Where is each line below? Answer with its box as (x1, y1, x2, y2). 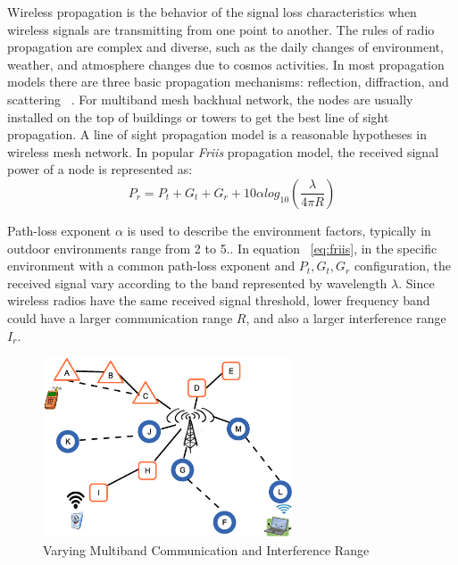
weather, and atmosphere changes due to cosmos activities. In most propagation (7, 54, 445, 73)
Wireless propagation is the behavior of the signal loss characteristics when (7, 3, 417, 21)
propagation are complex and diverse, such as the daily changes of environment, (7, 37, 444, 56)
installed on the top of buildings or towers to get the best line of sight (7, 107, 389, 126)
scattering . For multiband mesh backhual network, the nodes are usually (7, 89, 413, 108)
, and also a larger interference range (246, 308, 446, 327)
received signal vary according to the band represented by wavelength (7, 273, 387, 292)
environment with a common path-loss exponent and (7, 256, 296, 275)
